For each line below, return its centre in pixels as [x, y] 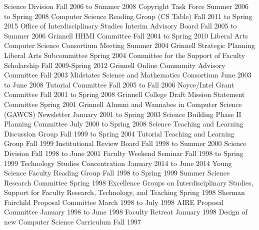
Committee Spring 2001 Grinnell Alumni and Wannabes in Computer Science [123, 104]
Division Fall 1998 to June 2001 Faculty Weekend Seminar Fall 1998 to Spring [124, 153]
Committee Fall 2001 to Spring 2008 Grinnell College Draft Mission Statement [124, 94]
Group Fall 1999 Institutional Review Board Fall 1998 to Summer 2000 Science [125, 143]
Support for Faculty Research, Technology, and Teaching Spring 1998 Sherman [124, 192]
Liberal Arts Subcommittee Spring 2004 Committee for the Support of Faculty [125, 55]
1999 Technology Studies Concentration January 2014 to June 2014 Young [118, 163]
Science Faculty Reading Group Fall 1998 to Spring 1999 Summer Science [117, 173]
